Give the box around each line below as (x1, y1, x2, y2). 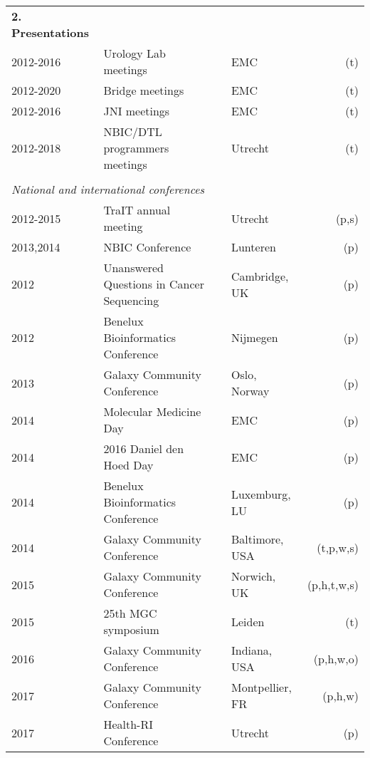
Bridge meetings (103, 82, 184, 98)
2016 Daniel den (103, 440, 184, 457)
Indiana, (231, 642, 273, 658)
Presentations (11, 24, 90, 41)
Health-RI (103, 716, 153, 732)
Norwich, (231, 568, 276, 584)
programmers (103, 140, 169, 156)
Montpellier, (231, 679, 292, 695)
